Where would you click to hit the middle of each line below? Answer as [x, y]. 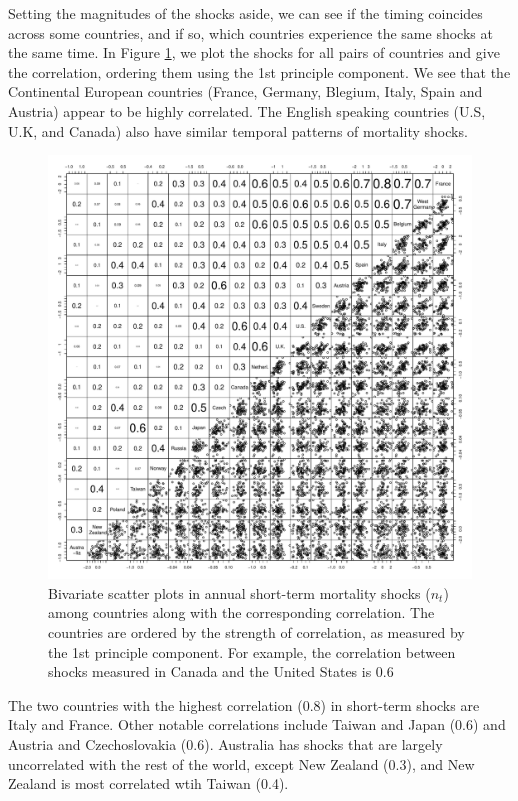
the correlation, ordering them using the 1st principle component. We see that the [259, 71]
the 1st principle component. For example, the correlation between [252, 651]
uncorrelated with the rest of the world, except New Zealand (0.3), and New [241, 763]
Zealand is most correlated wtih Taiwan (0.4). [148, 783]
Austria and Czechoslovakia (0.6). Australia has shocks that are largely [225, 743]
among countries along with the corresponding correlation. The [241, 612]
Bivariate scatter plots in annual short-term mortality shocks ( [239, 592]
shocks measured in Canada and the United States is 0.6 [221, 671]
